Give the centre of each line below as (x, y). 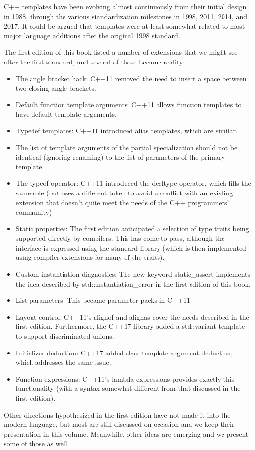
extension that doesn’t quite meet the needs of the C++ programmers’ (122, 202)
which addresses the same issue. (63, 362)
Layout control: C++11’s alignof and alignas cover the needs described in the (132, 316)
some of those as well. (37, 443)
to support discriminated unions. (65, 336)
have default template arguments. (66, 114)
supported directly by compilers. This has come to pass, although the (120, 238)
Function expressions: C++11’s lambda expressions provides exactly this (125, 378)
